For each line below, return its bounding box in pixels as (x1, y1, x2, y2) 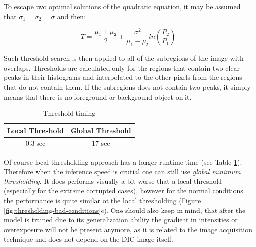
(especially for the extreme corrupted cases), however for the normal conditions (4, 185, 243, 196)
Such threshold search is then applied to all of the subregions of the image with (4, 53, 244, 63)
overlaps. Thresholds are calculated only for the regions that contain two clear (4, 62, 240, 72)
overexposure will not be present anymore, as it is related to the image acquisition (4, 224, 252, 234)
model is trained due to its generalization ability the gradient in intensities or (4, 214, 238, 225)
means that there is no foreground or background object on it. (4, 91, 192, 102)
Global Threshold (70, 125, 131, 135)
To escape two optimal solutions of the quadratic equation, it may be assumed (4, 1, 241, 11)
